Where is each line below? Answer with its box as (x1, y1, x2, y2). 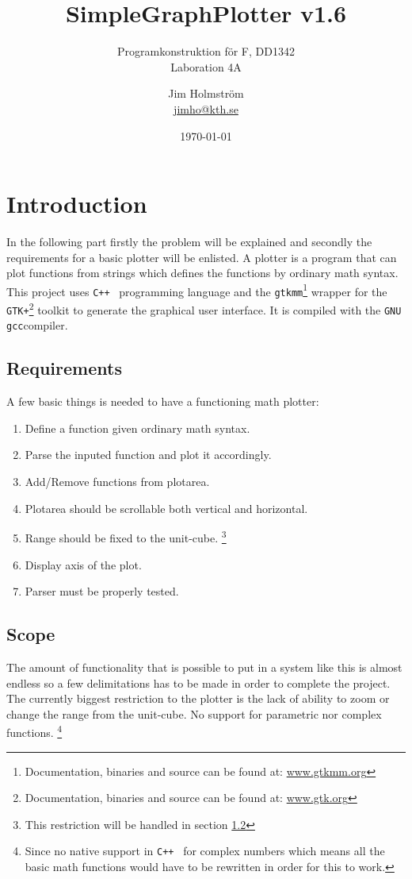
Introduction (6, 187, 147, 220)
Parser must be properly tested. (25, 583, 179, 599)
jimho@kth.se (174, 100, 238, 117)
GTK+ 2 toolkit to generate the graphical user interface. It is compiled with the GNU (6, 299, 402, 318)
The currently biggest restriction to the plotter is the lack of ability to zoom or (6, 690, 390, 707)
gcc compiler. (6, 317, 68, 333)
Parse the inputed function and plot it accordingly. (25, 446, 272, 463)
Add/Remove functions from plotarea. (25, 473, 210, 490)
